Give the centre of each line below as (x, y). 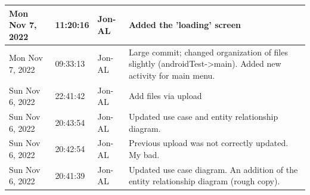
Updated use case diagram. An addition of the (213, 169)
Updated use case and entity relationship (203, 116)
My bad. (144, 155)
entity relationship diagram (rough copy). (204, 181)
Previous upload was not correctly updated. (208, 143)
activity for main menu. (172, 75)
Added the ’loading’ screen (185, 25)
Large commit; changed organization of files (208, 52)
